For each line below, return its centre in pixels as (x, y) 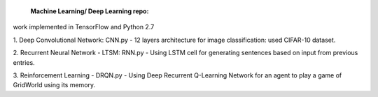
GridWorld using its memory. (54, 85)
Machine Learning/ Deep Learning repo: (90, 11)
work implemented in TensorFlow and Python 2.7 (84, 27)
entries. (24, 62)
